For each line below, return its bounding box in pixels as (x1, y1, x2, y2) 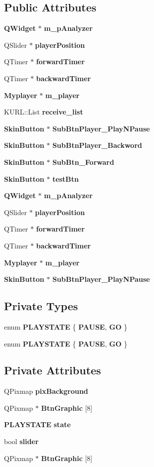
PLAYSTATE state (4, 419, 71, 430)
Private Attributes (4, 362, 101, 378)
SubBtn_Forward (52, 156, 114, 167)
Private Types (4, 298, 78, 314)
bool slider (4, 436, 39, 447)
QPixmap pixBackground (4, 386, 88, 396)
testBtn (52, 173, 79, 184)
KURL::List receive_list (4, 107, 83, 117)
